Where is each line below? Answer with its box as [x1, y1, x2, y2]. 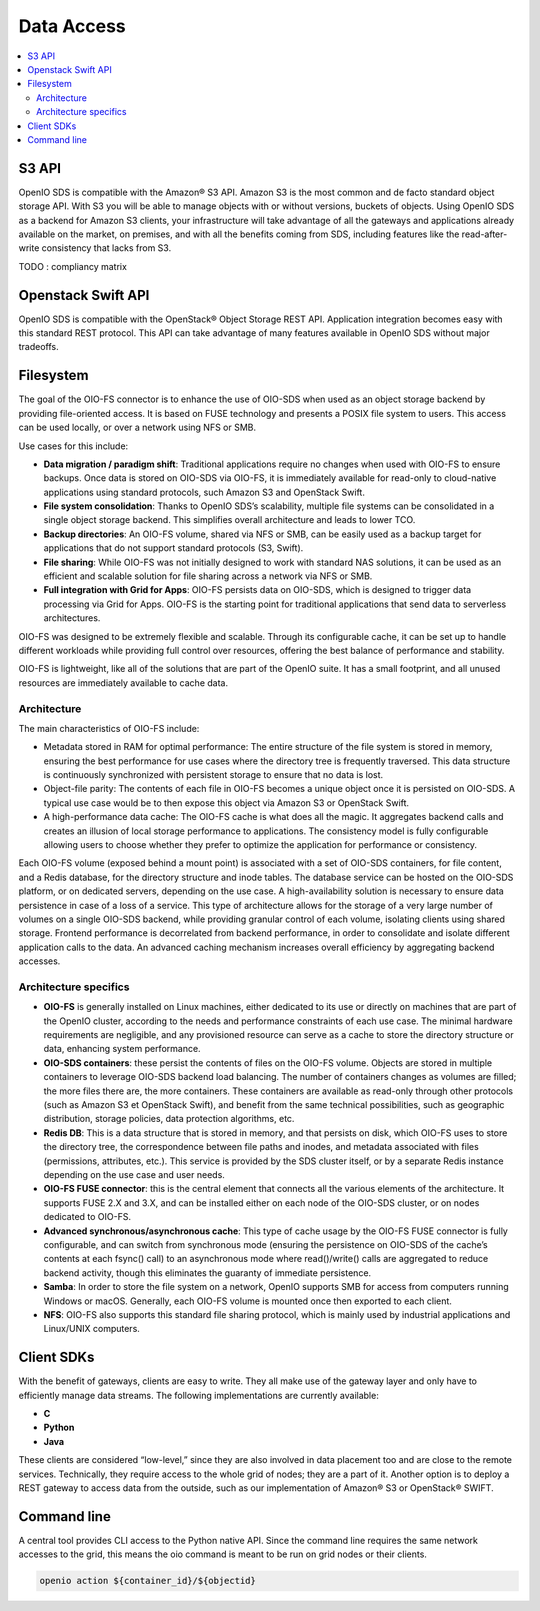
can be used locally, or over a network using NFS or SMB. [18, 421, 257, 434]
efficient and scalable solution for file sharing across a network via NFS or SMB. [43, 570, 373, 582]
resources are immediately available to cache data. [18, 676, 229, 689]
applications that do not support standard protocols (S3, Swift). [43, 542, 304, 554]
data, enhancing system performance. [43, 1043, 201, 1055]
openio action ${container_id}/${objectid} [39, 1575, 257, 1587]
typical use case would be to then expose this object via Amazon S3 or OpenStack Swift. [43, 796, 410, 809]
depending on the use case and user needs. [43, 1168, 225, 1180]
